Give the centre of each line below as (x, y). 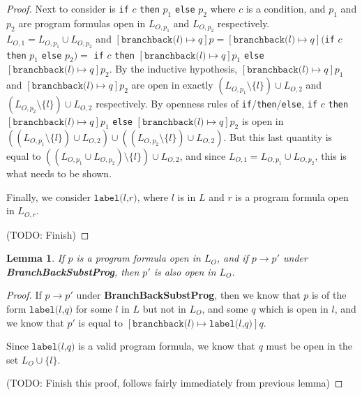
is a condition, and (286, 8)
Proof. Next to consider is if (68, 8)
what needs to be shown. (59, 173)
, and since (203, 156)
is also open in (185, 271)
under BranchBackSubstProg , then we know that (188, 295)
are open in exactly (172, 85)
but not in (164, 309)
